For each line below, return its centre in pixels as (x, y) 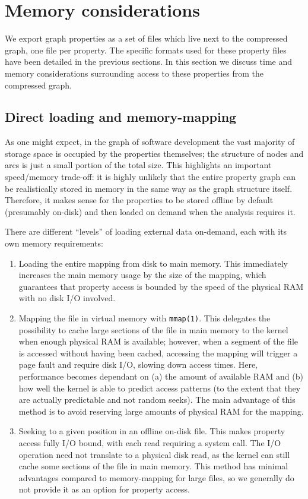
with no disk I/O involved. (67, 298)
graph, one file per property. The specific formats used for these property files (146, 50)
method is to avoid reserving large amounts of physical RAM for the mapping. (161, 411)
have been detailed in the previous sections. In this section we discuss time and (148, 61)
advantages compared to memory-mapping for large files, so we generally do (156, 477)
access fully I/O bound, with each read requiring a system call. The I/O (150, 443)
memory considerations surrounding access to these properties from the (134, 73)
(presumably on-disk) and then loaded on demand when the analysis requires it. (150, 211)
